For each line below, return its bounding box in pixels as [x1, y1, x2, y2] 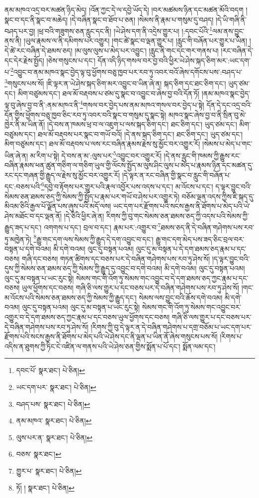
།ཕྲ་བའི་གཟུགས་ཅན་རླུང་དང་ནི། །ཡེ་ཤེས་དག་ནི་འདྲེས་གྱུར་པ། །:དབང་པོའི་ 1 [37, 24, 213, 36]
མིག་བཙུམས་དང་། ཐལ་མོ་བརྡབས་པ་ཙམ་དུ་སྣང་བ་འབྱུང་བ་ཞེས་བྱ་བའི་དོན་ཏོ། [17, 88, 200, 98]
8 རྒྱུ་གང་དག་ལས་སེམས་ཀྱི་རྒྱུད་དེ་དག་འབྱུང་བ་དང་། [33, 232, 154, 244]
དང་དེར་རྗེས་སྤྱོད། [4, 55, 44, 65]
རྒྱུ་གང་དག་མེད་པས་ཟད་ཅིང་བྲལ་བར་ [156, 234, 245, 244]
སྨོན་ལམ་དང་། [182, 341, 216, 351]
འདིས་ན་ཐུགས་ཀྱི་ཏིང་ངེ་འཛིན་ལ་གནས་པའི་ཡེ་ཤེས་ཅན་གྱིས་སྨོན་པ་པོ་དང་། [4, 341, 180, 351]
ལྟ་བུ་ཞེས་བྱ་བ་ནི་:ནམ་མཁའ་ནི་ [4, 99, 80, 110]
